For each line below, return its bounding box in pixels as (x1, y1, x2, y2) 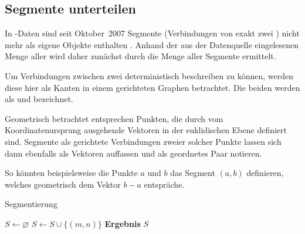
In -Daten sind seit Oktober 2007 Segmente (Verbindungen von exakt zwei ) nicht (5, 27, 300, 39)
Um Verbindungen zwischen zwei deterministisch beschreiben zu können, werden (5, 69, 293, 82)
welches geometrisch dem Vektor (5, 178, 121, 190)
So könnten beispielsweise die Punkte (5, 167, 138, 179)
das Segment (170, 167, 215, 179)
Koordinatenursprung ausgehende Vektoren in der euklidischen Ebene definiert (5, 124, 287, 136)
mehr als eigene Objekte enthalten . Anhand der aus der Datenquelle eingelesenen (5, 38, 299, 50)
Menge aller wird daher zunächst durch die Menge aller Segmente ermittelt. (5, 50, 276, 62)
